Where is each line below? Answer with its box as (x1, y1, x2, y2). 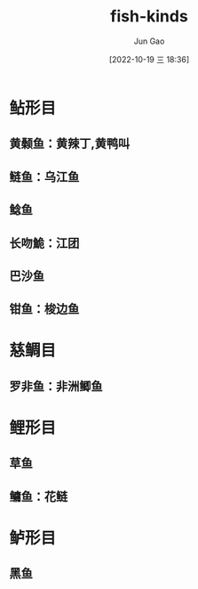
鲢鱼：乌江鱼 (9, 169, 80, 184)
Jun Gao (133, 36, 165, 46)
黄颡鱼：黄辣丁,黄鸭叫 (9, 136, 131, 151)
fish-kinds (110, 6, 188, 27)
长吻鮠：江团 (9, 235, 80, 250)
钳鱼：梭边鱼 (9, 301, 80, 317)
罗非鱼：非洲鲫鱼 (9, 379, 103, 394)
